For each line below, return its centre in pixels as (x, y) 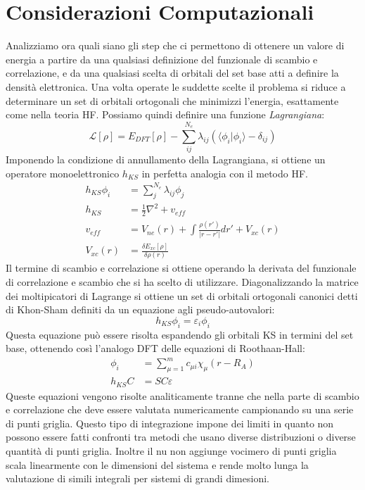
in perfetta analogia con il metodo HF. (225, 173)
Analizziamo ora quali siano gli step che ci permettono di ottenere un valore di (175, 45)
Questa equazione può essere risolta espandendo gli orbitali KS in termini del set (180, 334)
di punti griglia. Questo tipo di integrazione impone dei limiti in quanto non (170, 423)
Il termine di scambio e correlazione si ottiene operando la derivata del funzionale (181, 268)
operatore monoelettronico (63, 173)
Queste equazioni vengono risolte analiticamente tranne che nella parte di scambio (182, 395)
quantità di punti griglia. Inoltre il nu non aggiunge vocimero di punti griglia (171, 450)
